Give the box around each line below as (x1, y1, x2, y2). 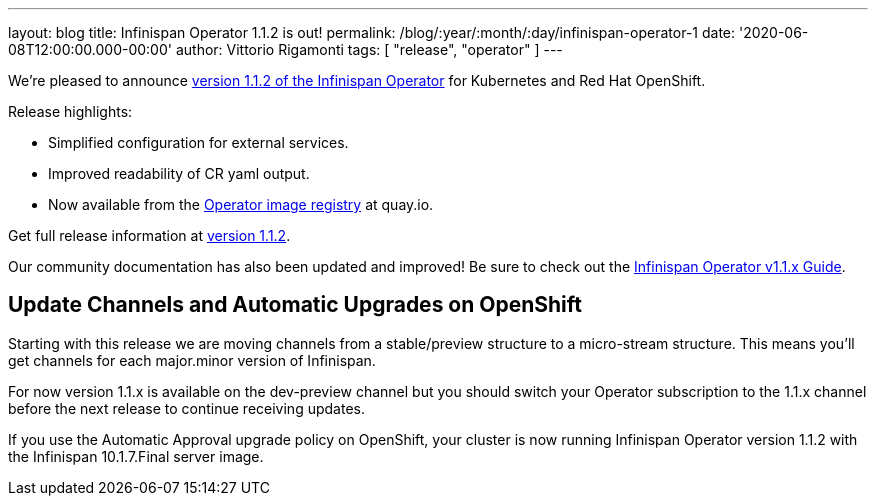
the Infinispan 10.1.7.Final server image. (8, 447, 264, 465)
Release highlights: (8, 103, 133, 120)
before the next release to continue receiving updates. (8, 399, 365, 417)
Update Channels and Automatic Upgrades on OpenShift (8, 292, 583, 318)
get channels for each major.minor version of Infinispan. (8, 351, 376, 369)
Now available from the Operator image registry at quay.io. (48, 196, 434, 213)
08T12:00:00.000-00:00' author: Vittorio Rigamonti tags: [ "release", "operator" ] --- (8, 41, 563, 58)
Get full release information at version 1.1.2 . (8, 227, 291, 244)
